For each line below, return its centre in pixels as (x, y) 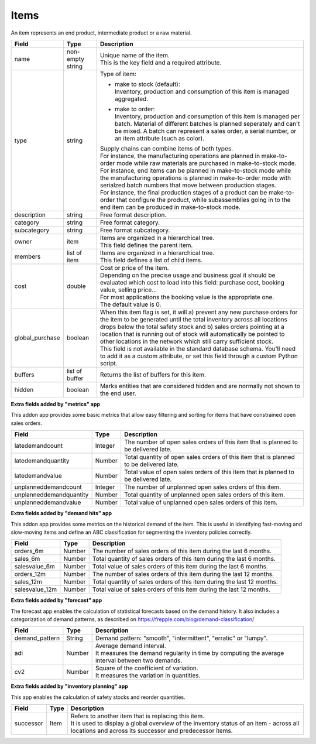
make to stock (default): (147, 84)
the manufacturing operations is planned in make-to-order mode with (195, 177)
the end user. (118, 393)
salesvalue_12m (36, 589)
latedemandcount (39, 446)
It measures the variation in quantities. (148, 676)
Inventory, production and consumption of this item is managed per (207, 116)
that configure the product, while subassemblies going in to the (203, 200)
